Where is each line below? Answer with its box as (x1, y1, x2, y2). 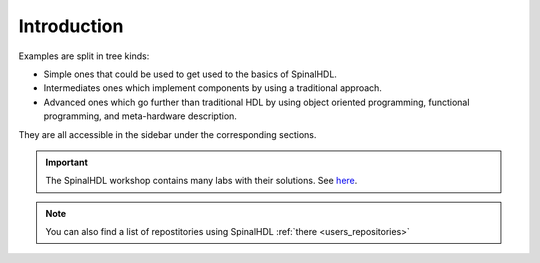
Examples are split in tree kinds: (18, 50, 150, 62)
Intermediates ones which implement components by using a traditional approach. (43, 82, 382, 94)
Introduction (18, 15, 124, 37)
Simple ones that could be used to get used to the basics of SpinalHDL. (43, 68, 337, 80)
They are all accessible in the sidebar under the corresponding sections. (18, 128, 317, 140)
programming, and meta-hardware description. (43, 110, 237, 122)
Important (45, 156, 89, 168)
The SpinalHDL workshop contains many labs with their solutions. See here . (45, 175, 358, 187)
